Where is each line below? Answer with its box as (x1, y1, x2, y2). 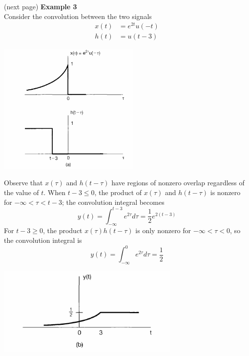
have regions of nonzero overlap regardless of (111, 178, 245, 188)
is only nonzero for (135, 225, 191, 236)
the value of (4, 187, 39, 197)
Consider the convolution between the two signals (4, 11, 152, 21)
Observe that (4, 178, 43, 188)
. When (43, 187, 66, 197)
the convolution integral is (4, 235, 82, 245)
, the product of (94, 187, 142, 197)
